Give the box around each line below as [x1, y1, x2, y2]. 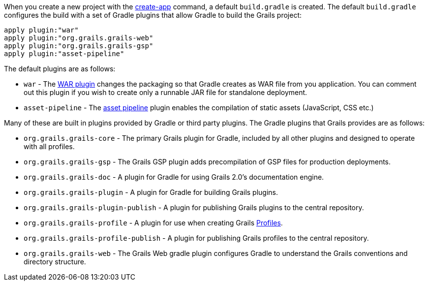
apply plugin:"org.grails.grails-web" [4, 34, 153, 42]
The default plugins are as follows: [4, 64, 116, 73]
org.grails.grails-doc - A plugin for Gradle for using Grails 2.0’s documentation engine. [24, 173, 324, 181]
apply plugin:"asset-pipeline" [4, 50, 124, 58]
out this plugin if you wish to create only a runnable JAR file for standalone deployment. [24, 88, 307, 96]
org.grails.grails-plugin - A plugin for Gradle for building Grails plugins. [24, 188, 278, 196]
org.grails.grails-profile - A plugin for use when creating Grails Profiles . [24, 219, 283, 227]
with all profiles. [24, 142, 75, 151]
